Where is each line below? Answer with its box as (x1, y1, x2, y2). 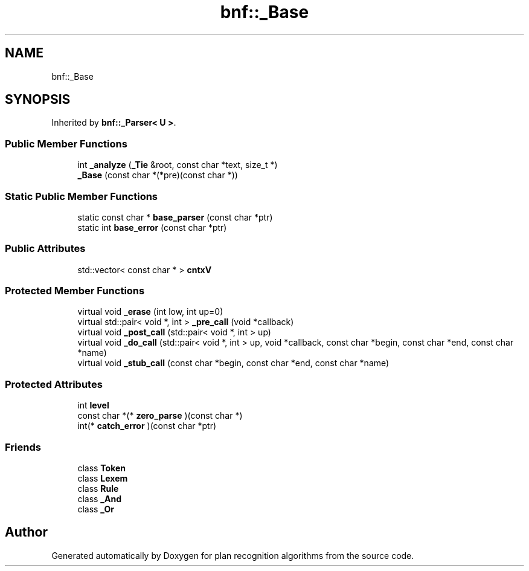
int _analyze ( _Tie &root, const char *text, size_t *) (77, 160, 278, 170)
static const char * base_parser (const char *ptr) (77, 211, 273, 222)
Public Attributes (5, 242, 86, 255)
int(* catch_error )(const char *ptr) (77, 421, 217, 431)
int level (77, 400, 109, 411)
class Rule (77, 483, 119, 494)
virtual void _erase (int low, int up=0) (77, 306, 223, 317)
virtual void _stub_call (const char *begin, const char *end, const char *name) (77, 358, 390, 369)
